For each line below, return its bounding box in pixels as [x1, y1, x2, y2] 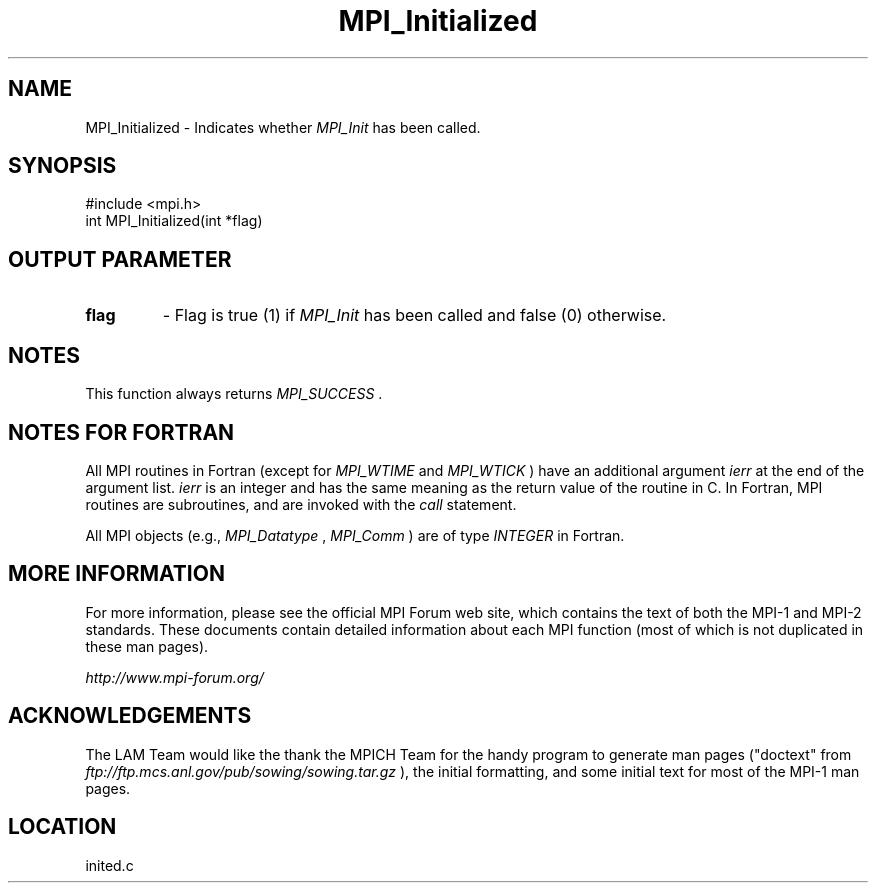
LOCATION [8, 814, 117, 840]
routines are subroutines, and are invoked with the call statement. [85, 495, 517, 513]
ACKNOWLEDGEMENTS [8, 703, 252, 729]
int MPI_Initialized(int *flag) [85, 212, 263, 230]
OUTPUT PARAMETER [8, 246, 232, 272]
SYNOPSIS [8, 153, 117, 179]
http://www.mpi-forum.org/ [85, 668, 264, 686]
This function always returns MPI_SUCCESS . [85, 385, 383, 403]
